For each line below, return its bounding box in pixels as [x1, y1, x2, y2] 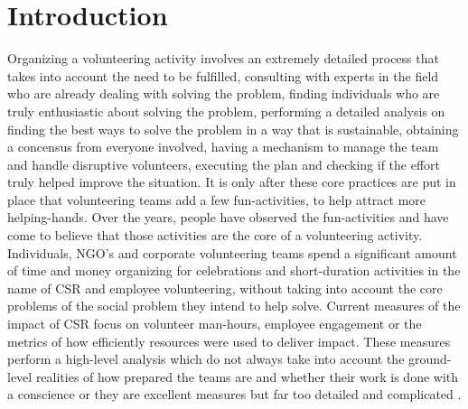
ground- [408, 349, 452, 368]
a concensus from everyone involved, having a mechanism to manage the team [7, 137, 439, 156]
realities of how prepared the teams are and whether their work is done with [35, 367, 459, 386]
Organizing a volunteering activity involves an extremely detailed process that [7, 49, 439, 68]
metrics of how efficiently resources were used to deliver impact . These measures [7, 331, 451, 350]
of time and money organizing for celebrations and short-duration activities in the [7, 261, 461, 280]
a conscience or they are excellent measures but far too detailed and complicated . [7, 385, 462, 404]
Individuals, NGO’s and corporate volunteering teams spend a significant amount [7, 243, 457, 262]
